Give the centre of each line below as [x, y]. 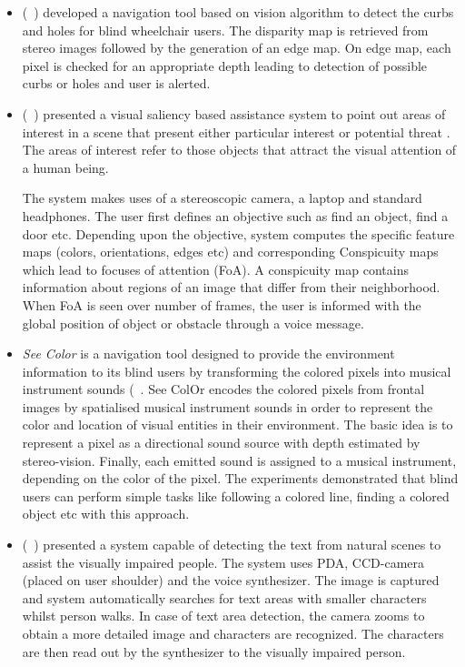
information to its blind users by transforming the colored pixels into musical [237, 371]
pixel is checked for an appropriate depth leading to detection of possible [225, 65]
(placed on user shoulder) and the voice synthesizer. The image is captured [231, 580]
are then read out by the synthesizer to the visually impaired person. [214, 651]
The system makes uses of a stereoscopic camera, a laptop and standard [222, 198]
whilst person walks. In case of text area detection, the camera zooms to [223, 616]
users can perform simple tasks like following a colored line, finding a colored [236, 495]
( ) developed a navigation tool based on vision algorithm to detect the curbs [238, 12]
